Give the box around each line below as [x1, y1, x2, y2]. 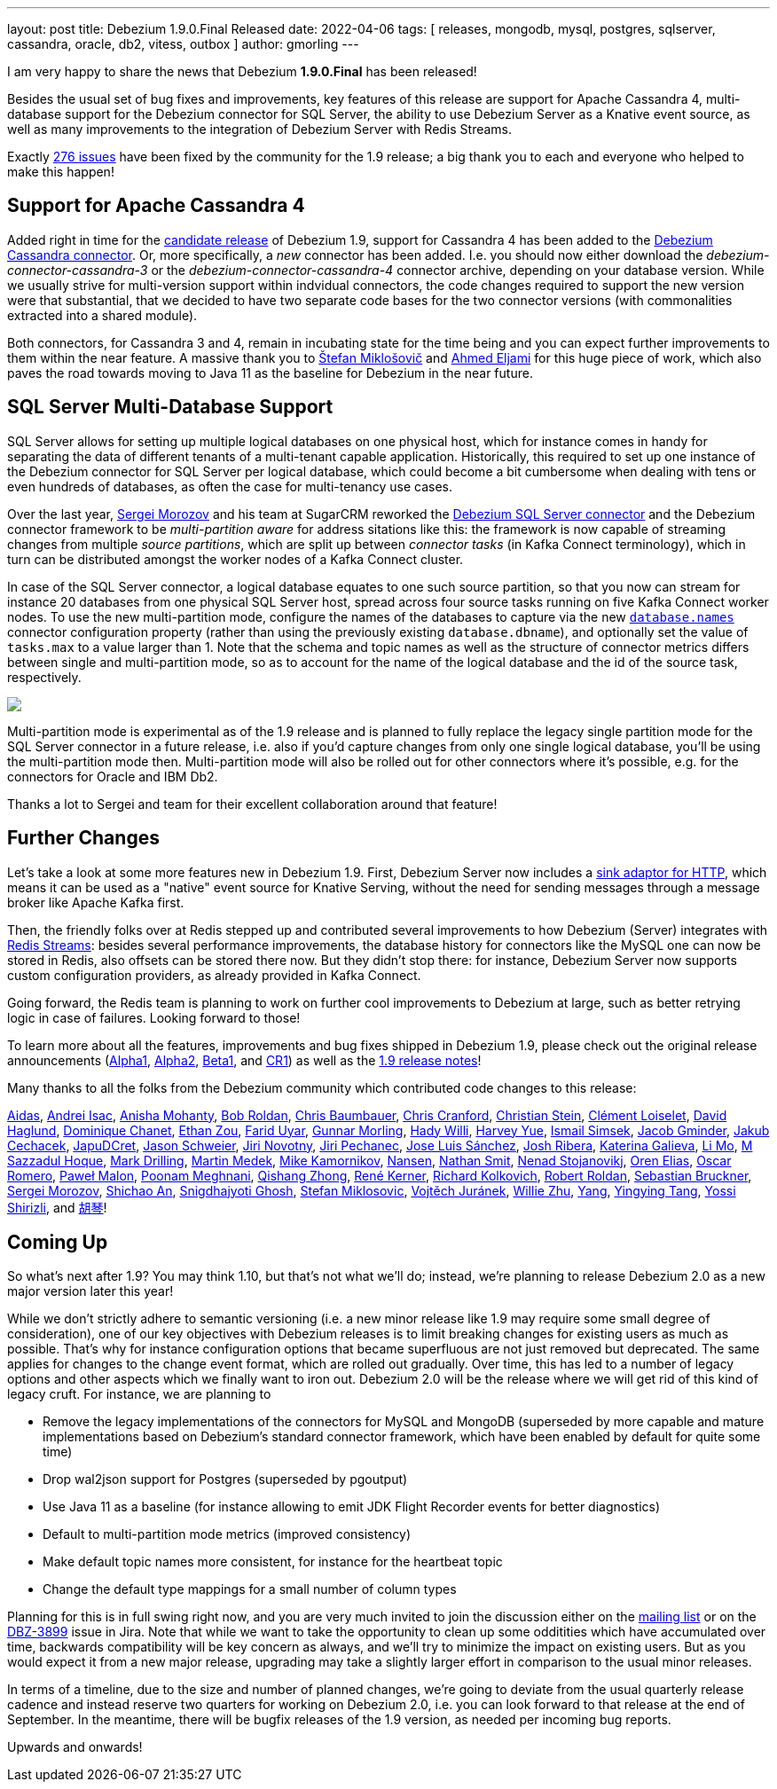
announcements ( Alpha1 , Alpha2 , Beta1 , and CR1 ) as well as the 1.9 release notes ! [7, 1052, 482, 1068]
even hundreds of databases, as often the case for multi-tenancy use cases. [7, 478, 453, 494]
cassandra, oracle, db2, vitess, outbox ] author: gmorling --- [7, 36, 359, 51]
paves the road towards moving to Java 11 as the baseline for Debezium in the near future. [7, 365, 533, 381]
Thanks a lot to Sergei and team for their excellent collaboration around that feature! [7, 796, 498, 812]
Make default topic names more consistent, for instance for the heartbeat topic [43, 1554, 503, 1570]
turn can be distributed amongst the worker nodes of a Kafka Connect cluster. [7, 551, 464, 567]
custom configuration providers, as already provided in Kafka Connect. [7, 967, 421, 983]
